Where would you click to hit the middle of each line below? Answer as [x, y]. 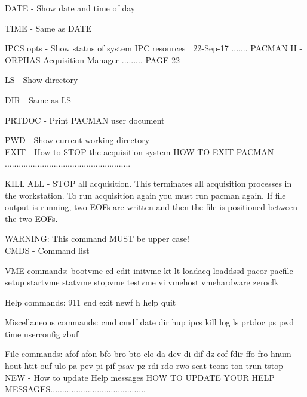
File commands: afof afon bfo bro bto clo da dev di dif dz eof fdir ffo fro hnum [148, 354]
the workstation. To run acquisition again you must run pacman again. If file [145, 195]
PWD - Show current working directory [77, 140]
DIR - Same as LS [38, 99]
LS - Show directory [42, 80]
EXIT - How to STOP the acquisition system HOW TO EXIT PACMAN [139, 151]
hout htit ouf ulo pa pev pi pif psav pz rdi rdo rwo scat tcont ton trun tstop [144, 366]
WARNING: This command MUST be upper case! [97, 238]
